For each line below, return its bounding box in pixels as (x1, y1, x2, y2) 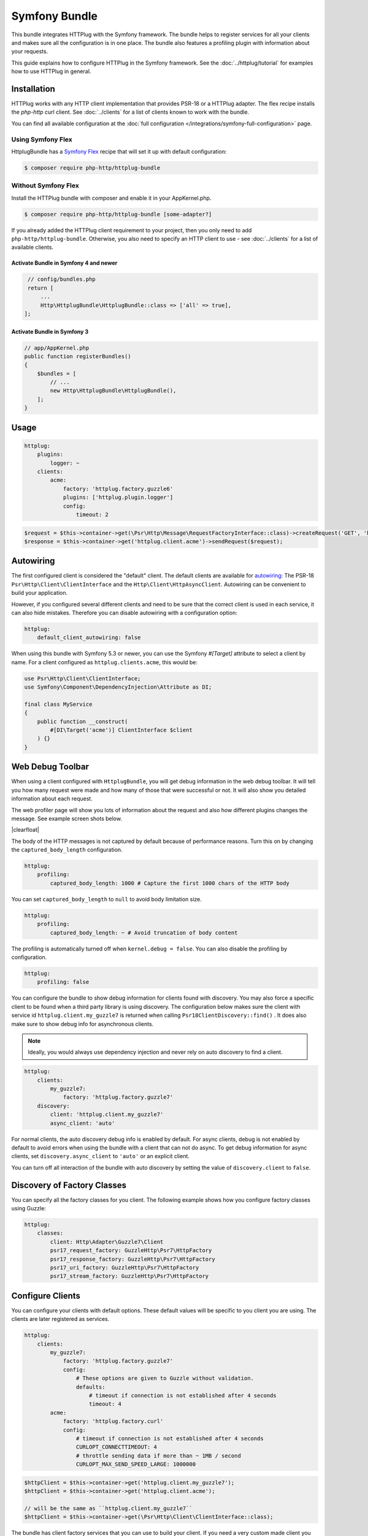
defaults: (75, 1383, 105, 1390)
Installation (11, 84, 55, 94)
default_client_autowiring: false (37, 634, 141, 641)
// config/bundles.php (28, 276, 96, 283)
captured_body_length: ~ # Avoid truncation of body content (50, 929, 238, 936)
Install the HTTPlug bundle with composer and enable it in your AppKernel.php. (11, 194, 212, 202)
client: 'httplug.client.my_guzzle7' (50, 1111, 164, 1118)
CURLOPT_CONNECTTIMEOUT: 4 (75, 1444, 158, 1451)
